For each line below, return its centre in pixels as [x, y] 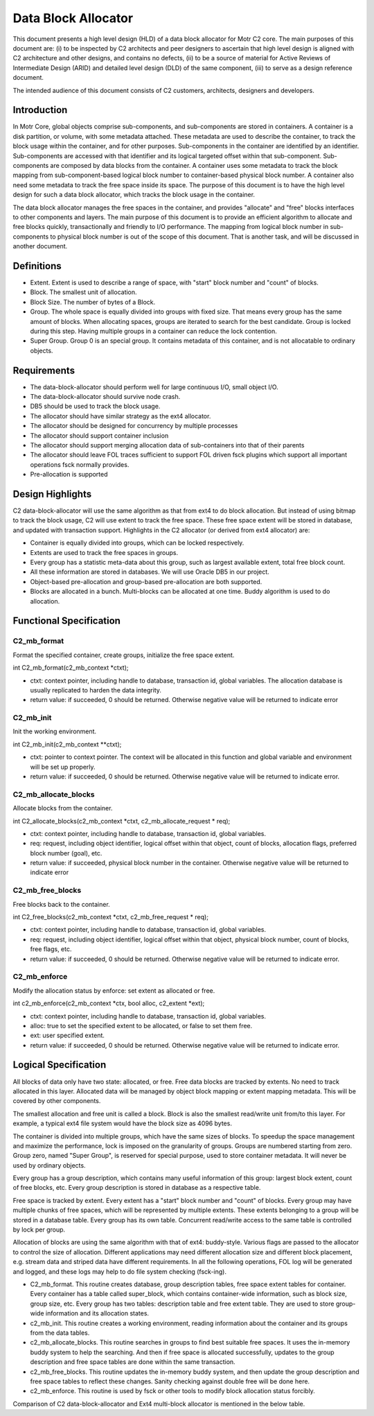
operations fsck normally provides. [80, 464]
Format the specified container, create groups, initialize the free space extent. [124, 655]
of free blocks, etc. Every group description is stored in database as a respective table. [137, 1188]
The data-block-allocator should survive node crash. [105, 397]
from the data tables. [60, 1333]
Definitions [37, 266]
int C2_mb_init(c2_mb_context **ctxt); [67, 744]
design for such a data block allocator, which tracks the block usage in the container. [134, 195]
